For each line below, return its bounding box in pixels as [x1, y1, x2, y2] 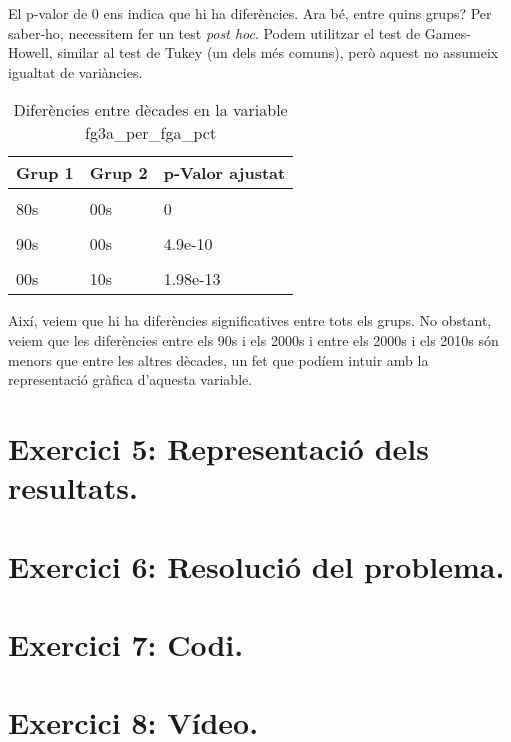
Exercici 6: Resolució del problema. [8, 545, 505, 586]
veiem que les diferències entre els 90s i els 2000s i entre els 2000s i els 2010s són [8, 329, 499, 350]
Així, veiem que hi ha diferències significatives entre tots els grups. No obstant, [8, 310, 492, 331]
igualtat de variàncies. [8, 61, 143, 82]
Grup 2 [89, 161, 148, 185]
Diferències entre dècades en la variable [13, 98, 288, 122]
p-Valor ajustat [163, 161, 286, 185]
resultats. [8, 467, 138, 508]
